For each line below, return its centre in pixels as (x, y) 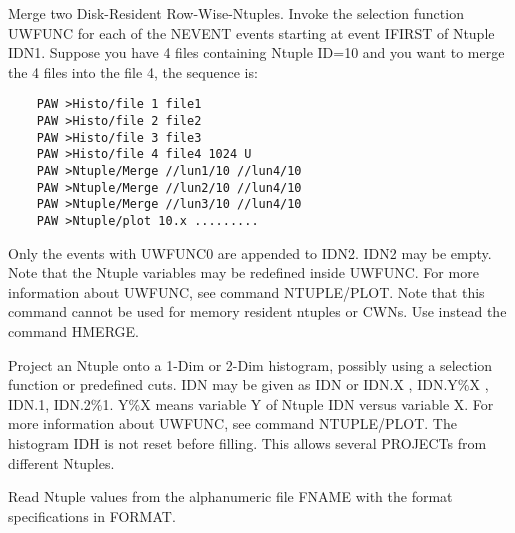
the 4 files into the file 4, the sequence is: (133, 71)
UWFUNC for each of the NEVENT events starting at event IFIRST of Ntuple (251, 32)
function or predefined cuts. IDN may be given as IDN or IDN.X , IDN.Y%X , (248, 384)
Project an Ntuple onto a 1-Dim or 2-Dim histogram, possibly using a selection (250, 364)
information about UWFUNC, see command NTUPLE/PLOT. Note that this (246, 291)
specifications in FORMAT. (92, 515)
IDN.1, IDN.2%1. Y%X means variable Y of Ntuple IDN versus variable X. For (251, 403)
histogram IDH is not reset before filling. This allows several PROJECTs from (247, 442)
